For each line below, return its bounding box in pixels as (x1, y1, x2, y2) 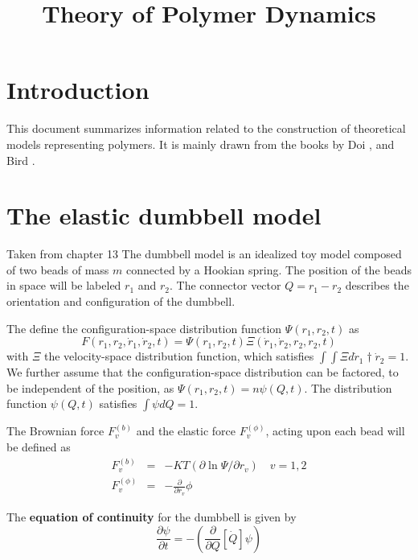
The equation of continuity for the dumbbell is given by (6, 508, 297, 525)
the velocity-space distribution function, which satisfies (43, 348, 314, 364)
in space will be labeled (6, 277, 121, 294)
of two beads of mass (6, 261, 109, 278)
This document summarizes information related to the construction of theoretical (6, 120, 406, 137)
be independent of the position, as (6, 379, 174, 396)
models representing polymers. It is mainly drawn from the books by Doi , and (6, 135, 395, 152)
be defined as (6, 438, 71, 455)
